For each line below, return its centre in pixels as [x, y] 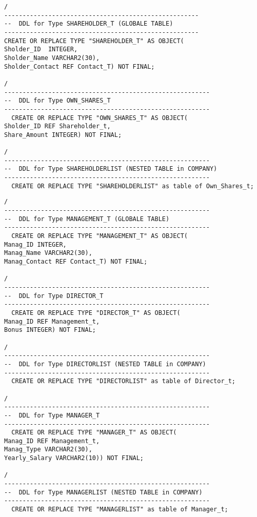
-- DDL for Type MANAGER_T [52, 415]
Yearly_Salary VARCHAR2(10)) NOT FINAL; [74, 458]
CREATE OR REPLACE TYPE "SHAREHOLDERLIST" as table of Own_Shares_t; [133, 186]
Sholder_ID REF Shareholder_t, [57, 126]
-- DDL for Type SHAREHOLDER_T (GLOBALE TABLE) [89, 24]
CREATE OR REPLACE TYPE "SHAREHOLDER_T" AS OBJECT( [94, 41]
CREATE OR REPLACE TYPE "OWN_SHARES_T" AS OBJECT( [100, 118]
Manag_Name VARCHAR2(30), [48, 253]
